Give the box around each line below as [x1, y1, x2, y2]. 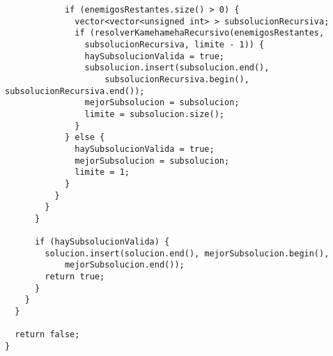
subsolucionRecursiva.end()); [5, 86, 145, 96]
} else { [64, 132, 105, 143]
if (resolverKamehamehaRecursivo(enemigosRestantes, [75, 28, 325, 38]
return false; [15, 330, 80, 340]
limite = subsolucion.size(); [84, 109, 224, 119]
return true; [45, 272, 105, 282]
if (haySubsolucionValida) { [34, 237, 170, 247]
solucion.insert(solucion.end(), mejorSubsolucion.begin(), [45, 248, 330, 258]
